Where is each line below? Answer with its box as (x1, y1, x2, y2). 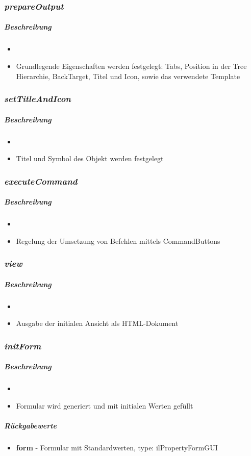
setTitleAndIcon (4, 92, 71, 105)
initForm (4, 339, 41, 352)
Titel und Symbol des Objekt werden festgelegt (16, 153, 164, 164)
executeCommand (4, 174, 78, 187)
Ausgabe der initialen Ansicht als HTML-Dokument (16, 318, 179, 328)
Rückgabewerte (4, 420, 57, 431)
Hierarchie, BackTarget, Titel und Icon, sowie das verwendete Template (16, 70, 240, 81)
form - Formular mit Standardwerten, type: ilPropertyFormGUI (16, 442, 218, 453)
